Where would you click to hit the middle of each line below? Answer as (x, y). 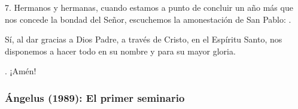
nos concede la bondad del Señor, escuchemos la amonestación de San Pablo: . (148, 19)
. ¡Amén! (21, 71)
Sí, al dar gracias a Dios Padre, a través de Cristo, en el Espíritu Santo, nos (144, 39)
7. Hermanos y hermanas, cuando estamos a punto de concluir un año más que (149, 7)
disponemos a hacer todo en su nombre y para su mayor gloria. (120, 51)
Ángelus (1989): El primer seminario (95, 97)
